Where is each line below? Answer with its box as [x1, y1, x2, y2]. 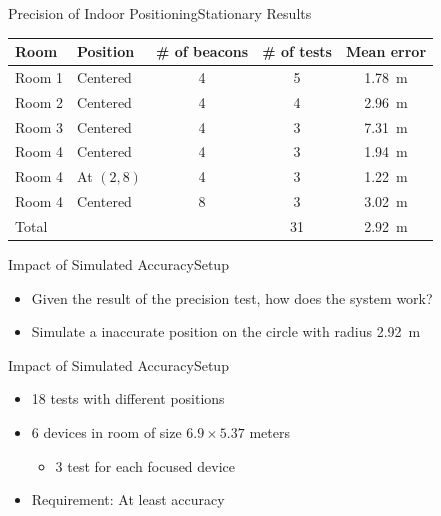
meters [249, 422, 290, 443]
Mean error [345, 41, 427, 62]
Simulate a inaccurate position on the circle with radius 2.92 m [31, 321, 421, 342]
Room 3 [15, 116, 64, 137]
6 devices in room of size [31, 422, 182, 443]
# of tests [262, 41, 332, 62]
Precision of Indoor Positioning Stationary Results [8, 3, 312, 23]
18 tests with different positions [31, 388, 225, 409]
